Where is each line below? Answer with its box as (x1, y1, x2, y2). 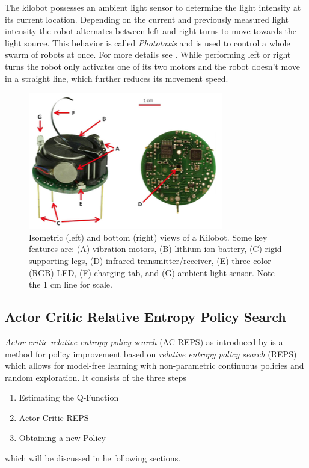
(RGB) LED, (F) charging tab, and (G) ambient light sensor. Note (29, 266, 275, 279)
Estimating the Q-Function (19, 391, 119, 404)
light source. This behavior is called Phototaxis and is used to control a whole (5, 36, 290, 49)
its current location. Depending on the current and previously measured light (5, 13, 289, 25)
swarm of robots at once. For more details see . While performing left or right (5, 48, 291, 61)
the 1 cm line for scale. (29, 278, 112, 291)
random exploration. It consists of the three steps (5, 371, 186, 383)
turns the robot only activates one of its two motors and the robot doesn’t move (5, 60, 300, 72)
